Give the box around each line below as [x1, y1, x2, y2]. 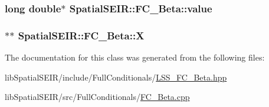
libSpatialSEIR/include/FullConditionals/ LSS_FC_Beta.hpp [5, 71, 227, 83]
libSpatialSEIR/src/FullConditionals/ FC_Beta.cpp [5, 91, 190, 103]
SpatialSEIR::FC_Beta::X [18, 28, 145, 42]
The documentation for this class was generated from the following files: [5, 51, 265, 63]
